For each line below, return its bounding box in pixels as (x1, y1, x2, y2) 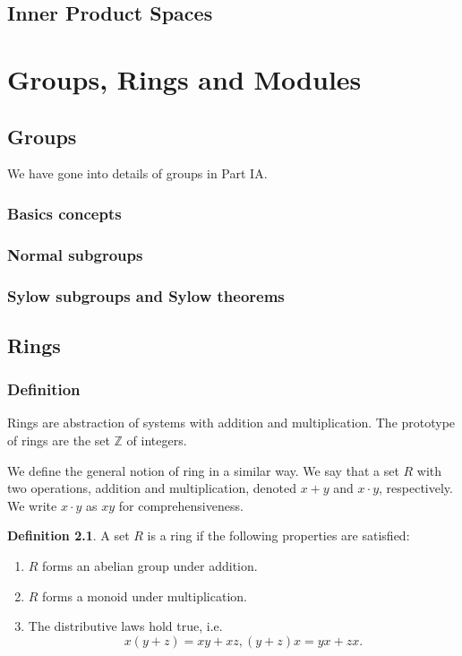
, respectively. (379, 479, 453, 497)
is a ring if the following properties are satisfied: (147, 526, 410, 545)
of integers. (126, 431, 187, 450)
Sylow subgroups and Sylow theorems (7, 284, 285, 306)
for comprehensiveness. (118, 496, 244, 514)
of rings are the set (7, 431, 110, 450)
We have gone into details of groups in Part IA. (7, 164, 268, 183)
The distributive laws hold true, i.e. (28, 617, 223, 635)
